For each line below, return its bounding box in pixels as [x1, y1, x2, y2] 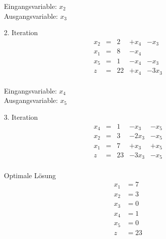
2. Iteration [4, 27, 38, 38]
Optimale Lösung [4, 170, 56, 180]
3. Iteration [4, 111, 38, 122]
